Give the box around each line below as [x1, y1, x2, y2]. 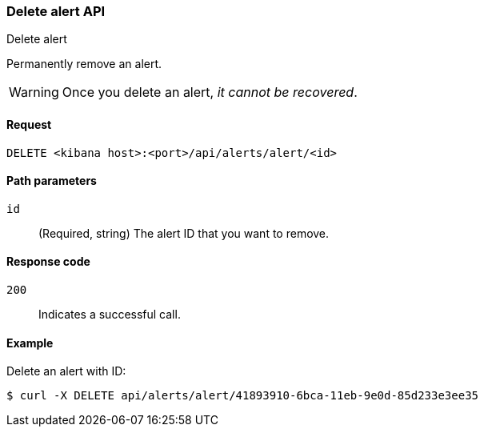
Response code [6, 255, 90, 269]
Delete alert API [6, 3, 106, 19]
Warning [9, 84, 59, 101]
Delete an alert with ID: [6, 364, 126, 379]
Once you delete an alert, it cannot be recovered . [62, 84, 358, 101]
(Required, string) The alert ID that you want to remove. [38, 226, 330, 240]
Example [6, 335, 54, 350]
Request [6, 117, 52, 131]
